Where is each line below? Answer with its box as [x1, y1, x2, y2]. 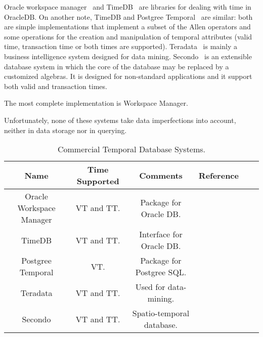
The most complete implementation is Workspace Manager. [4, 98, 188, 108]
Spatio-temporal [132, 307, 190, 319]
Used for [135, 281, 165, 293]
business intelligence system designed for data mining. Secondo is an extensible [4, 51, 252, 61]
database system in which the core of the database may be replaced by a [4, 61, 229, 71]
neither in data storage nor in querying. [4, 124, 127, 135]
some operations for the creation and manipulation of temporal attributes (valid [4, 31, 252, 41]
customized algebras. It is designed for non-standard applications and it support [4, 71, 252, 81]
